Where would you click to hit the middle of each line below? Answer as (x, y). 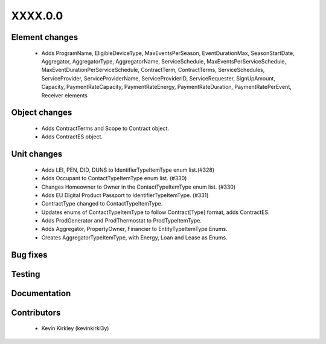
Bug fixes (29, 255)
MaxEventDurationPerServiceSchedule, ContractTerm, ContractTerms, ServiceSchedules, (153, 70)
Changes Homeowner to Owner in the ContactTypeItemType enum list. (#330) (139, 187)
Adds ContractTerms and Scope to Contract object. (105, 128)
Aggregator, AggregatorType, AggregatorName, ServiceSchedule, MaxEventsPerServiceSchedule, (164, 61)
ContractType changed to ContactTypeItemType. (102, 204)
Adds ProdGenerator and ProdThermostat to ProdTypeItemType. (122, 221)
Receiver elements (64, 95)
